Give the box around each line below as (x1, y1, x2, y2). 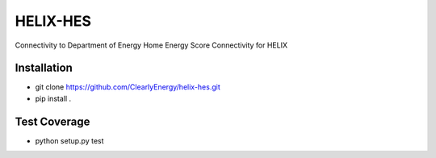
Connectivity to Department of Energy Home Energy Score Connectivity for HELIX (15, 40, 288, 50)
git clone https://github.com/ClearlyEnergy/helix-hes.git (35, 82, 221, 92)
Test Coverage (15, 114, 90, 128)
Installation (15, 61, 73, 75)
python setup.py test (35, 135, 104, 145)
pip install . (35, 94, 72, 103)
